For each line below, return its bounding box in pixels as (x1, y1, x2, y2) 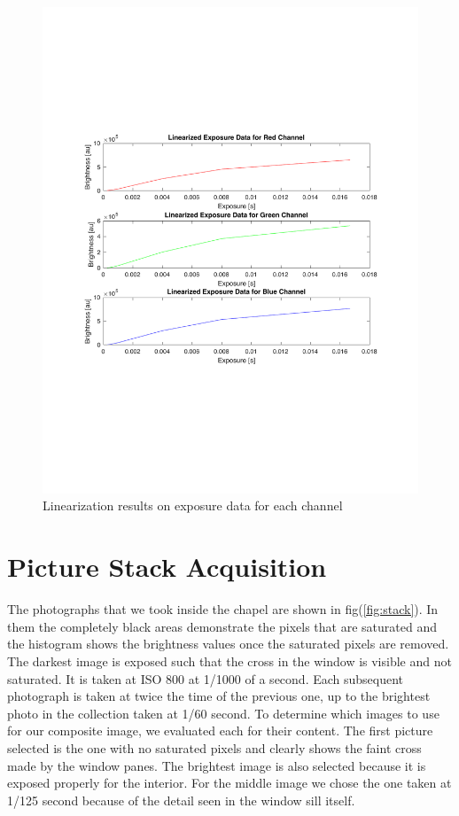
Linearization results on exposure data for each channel (43, 496, 343, 515)
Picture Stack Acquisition (7, 548, 327, 585)
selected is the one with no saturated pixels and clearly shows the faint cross (7, 738, 422, 757)
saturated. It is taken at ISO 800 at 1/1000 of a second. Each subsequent (7, 669, 404, 688)
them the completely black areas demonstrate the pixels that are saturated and (7, 617, 437, 635)
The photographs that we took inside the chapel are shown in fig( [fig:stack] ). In (7, 600, 439, 618)
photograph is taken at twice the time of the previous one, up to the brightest (7, 687, 431, 705)
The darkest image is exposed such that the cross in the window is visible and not (7, 651, 452, 670)
